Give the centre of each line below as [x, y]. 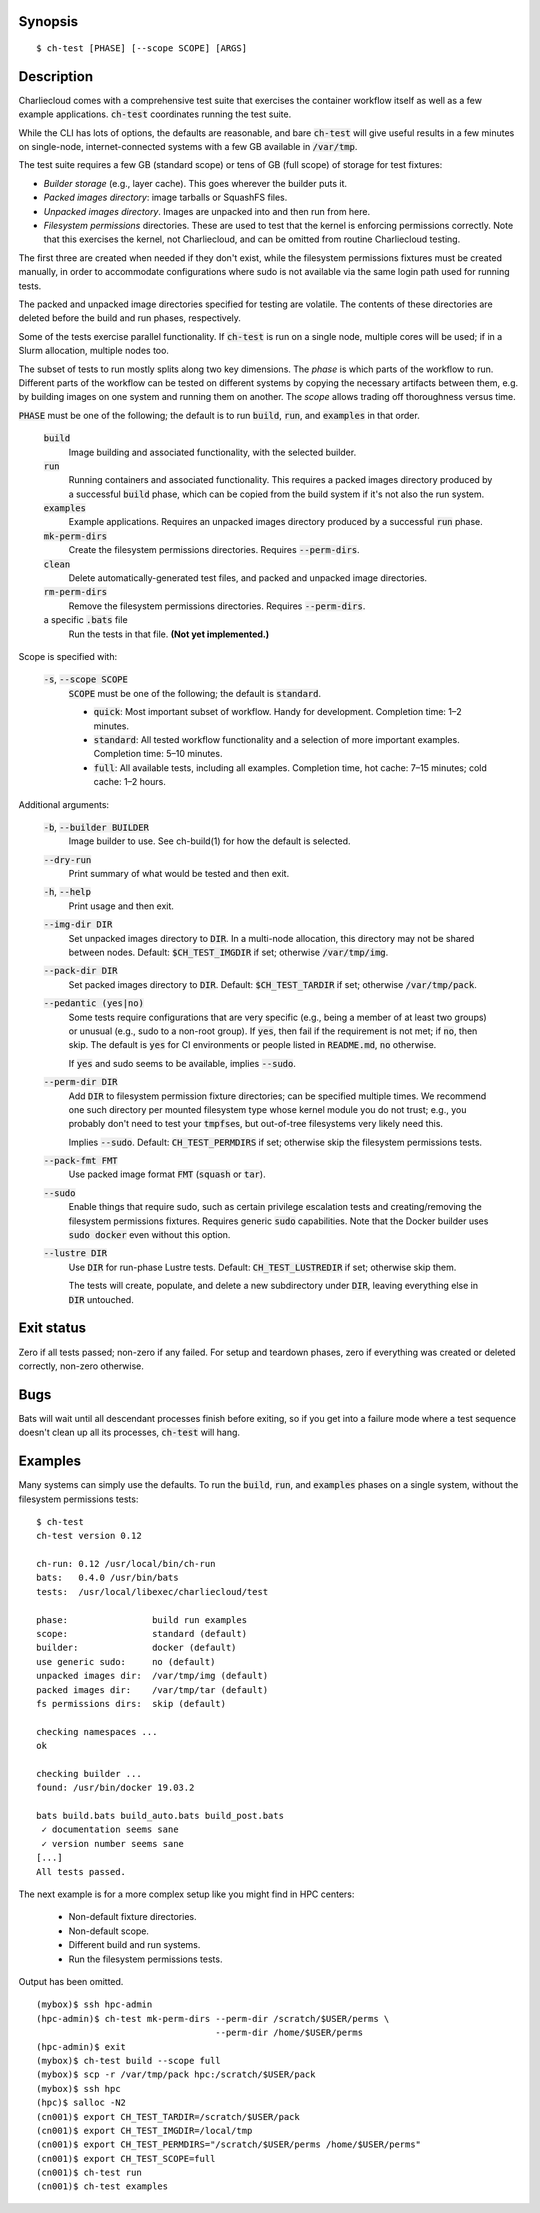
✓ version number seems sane [113, 1843]
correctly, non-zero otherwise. [81, 1366]
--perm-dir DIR [81, 1082]
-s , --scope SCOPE [86, 679]
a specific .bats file [86, 620]
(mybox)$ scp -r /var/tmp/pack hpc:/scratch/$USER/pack [176, 2074]
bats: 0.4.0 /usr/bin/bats [107, 1578]
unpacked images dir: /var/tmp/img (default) [152, 1676]
